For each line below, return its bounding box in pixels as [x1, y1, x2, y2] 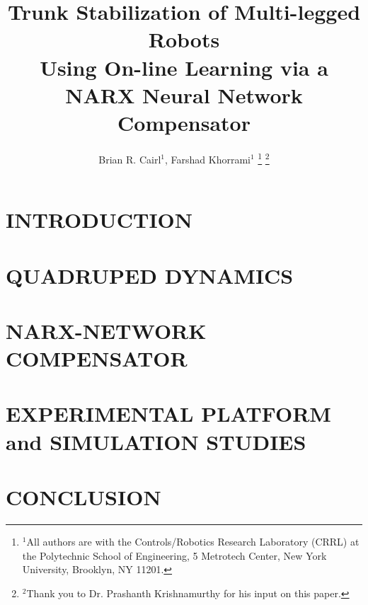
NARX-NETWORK [6, 316, 207, 345]
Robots [148, 25, 220, 54]
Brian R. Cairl [98, 151, 161, 166]
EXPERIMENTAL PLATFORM [6, 399, 331, 428]
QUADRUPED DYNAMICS [6, 260, 294, 289]
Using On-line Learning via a [40, 52, 328, 81]
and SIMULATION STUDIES [6, 427, 306, 456]
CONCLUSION [6, 483, 161, 511]
